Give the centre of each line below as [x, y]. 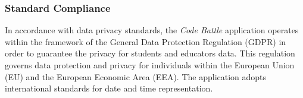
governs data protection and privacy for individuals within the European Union [150, 65]
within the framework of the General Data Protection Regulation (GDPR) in [146, 41]
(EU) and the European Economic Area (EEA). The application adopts [136, 76]
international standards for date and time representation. [109, 88]
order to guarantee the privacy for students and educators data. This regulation [150, 53]
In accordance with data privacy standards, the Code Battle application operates [152, 30]
